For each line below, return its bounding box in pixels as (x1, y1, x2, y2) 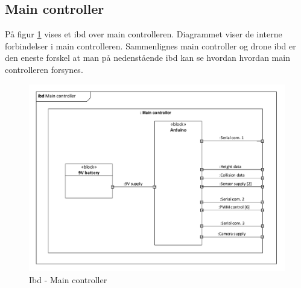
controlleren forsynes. (5, 63, 83, 75)
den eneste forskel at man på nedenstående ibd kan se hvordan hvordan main (5, 51, 290, 64)
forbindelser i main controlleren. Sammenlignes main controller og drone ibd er (5, 39, 296, 52)
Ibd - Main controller (29, 273, 107, 286)
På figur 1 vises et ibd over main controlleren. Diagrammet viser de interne (5, 28, 282, 40)
